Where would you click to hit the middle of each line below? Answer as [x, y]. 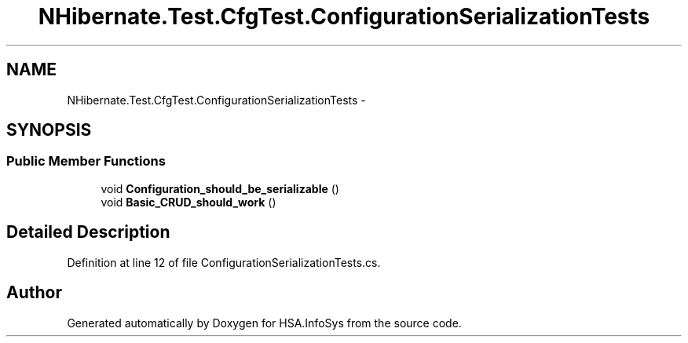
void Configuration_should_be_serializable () [220, 188]
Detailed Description [88, 232]
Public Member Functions [86, 161]
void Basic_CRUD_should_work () [188, 202]
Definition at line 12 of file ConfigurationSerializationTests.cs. [224, 262]
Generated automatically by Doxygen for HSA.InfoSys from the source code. [264, 323]
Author [34, 293]
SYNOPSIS [49, 130]
